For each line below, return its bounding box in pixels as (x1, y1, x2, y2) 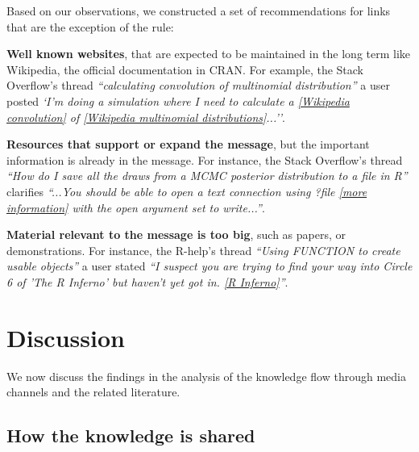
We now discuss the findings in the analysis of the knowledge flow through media (6, 367, 406, 384)
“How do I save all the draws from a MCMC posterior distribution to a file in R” (6, 167, 408, 184)
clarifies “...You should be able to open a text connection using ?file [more (6, 182, 367, 199)
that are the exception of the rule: (6, 18, 174, 35)
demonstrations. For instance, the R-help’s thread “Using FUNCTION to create (6, 241, 400, 258)
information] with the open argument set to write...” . (6, 199, 265, 216)
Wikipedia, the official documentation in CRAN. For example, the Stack (6, 61, 364, 77)
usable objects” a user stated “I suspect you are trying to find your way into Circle (6, 257, 413, 274)
